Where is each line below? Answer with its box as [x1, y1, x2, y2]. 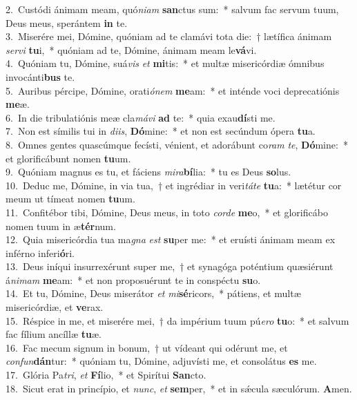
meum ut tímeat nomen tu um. [6, 191, 135, 206]
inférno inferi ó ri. [6, 245, 75, 260]
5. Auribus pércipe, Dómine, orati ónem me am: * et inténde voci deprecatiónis [6, 83, 340, 97]
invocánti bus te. [6, 69, 75, 84]
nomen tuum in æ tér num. [6, 218, 116, 233]
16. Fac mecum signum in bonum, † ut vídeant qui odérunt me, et [6, 340, 288, 354]
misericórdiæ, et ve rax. [6, 300, 104, 314]
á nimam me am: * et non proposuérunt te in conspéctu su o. [6, 272, 261, 287]
